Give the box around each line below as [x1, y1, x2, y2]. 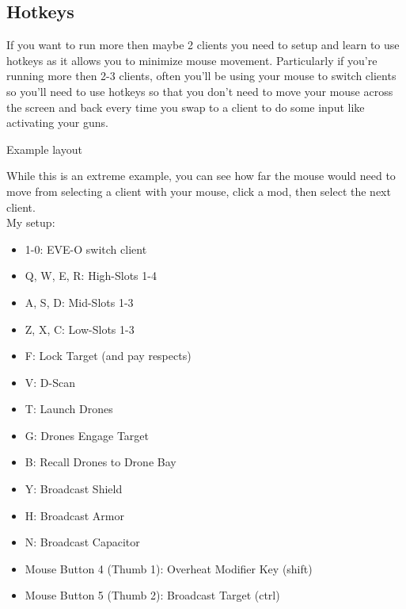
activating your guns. [6, 114, 108, 131]
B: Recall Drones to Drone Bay [25, 454, 176, 470]
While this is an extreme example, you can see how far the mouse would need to [6, 167, 396, 184]
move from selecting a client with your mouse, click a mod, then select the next [6, 182, 391, 199]
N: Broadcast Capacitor [25, 534, 140, 550]
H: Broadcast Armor [25, 507, 125, 523]
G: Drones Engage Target [25, 427, 149, 443]
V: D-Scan [25, 373, 75, 390]
